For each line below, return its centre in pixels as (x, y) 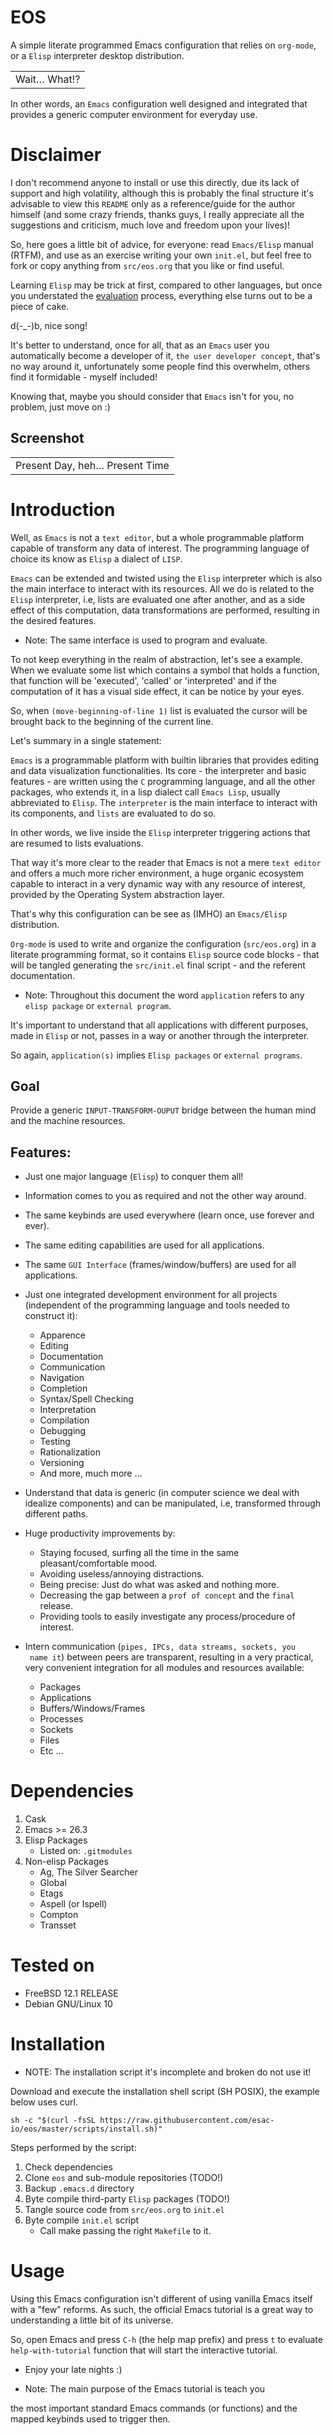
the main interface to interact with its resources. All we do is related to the (162, 588)
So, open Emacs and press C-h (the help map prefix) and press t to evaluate (166, 2339)
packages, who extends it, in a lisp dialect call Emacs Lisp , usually (145, 792)
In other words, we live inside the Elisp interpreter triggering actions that (160, 832)
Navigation (62, 1378)
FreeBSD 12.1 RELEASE (71, 1993)
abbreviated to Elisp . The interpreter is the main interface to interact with (164, 802)
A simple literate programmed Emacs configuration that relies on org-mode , (163, 45)
